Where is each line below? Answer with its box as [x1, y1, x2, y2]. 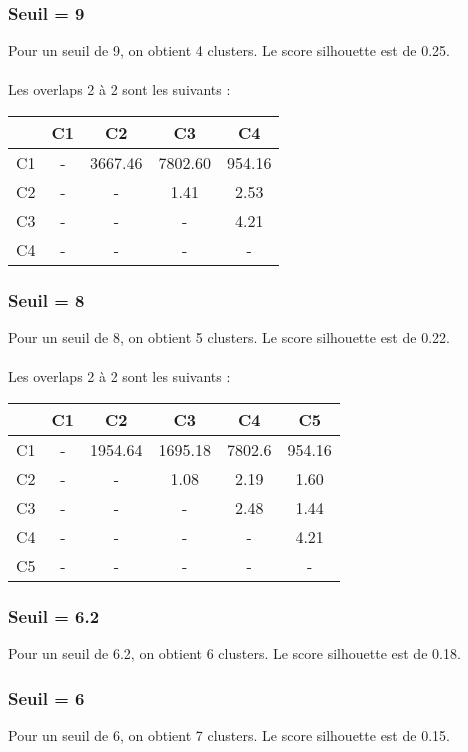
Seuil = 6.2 [8, 603, 100, 628]
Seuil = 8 [8, 287, 85, 312]
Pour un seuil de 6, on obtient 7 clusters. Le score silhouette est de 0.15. [8, 725, 450, 746]
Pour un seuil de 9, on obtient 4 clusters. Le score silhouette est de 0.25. [8, 40, 450, 61]
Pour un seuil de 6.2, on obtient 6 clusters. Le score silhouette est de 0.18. [8, 643, 461, 664]
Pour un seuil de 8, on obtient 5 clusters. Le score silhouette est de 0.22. [8, 327, 450, 348]
